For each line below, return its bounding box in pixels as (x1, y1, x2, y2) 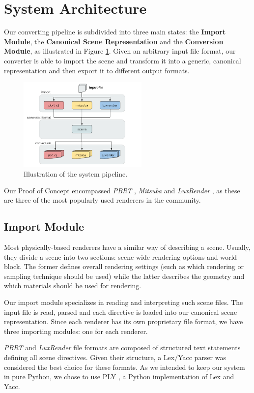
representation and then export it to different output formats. (4, 65, 190, 75)
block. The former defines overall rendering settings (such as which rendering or (4, 261, 244, 272)
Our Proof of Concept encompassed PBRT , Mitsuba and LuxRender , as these (4, 185, 240, 195)
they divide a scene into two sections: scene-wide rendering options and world (4, 251, 237, 262)
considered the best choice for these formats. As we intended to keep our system (4, 362, 245, 372)
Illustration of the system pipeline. (24, 169, 128, 179)
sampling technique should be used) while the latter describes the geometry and (4, 271, 245, 281)
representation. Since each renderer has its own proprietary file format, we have (4, 316, 243, 327)
